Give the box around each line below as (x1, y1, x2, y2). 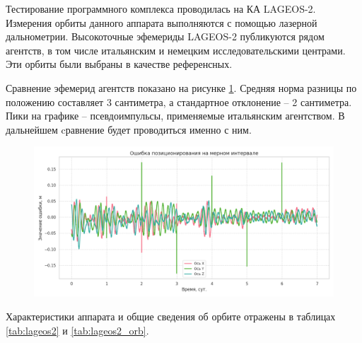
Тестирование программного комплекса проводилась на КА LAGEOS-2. (6, 1, 316, 16)
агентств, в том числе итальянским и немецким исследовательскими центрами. (6, 42, 346, 57)
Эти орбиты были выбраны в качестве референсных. (6, 57, 233, 71)
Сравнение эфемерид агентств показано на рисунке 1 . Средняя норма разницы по (6, 80, 357, 95)
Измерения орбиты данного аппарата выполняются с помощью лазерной (6, 15, 317, 30)
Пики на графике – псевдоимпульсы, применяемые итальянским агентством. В (6, 108, 345, 123)
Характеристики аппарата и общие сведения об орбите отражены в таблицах (6, 308, 336, 323)
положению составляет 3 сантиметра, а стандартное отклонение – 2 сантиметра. (6, 94, 352, 109)
